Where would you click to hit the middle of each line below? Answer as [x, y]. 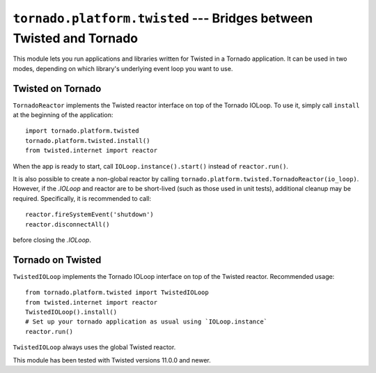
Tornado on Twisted [57, 260]
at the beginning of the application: [63, 115]
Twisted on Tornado [57, 88]
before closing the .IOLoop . [52, 240]
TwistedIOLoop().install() [71, 312]
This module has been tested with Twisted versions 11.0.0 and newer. [112, 360]
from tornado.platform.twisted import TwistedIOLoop [117, 292]
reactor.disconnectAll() [68, 224]
